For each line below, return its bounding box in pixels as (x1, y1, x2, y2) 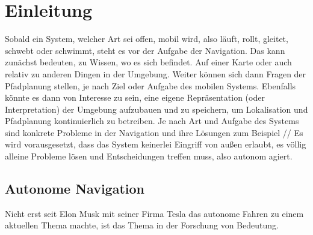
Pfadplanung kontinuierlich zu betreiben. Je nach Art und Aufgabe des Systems (5, 115, 299, 127)
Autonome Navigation (5, 179, 144, 198)
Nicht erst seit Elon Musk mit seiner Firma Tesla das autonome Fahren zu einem (5, 207, 304, 219)
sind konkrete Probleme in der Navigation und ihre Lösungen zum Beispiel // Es (5, 126, 303, 138)
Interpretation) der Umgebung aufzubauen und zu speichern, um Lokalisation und (5, 103, 308, 115)
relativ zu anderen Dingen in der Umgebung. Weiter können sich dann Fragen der (5, 67, 306, 80)
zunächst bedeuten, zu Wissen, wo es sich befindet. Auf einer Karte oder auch (5, 56, 292, 68)
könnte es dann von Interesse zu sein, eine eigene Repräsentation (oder (5, 91, 265, 104)
